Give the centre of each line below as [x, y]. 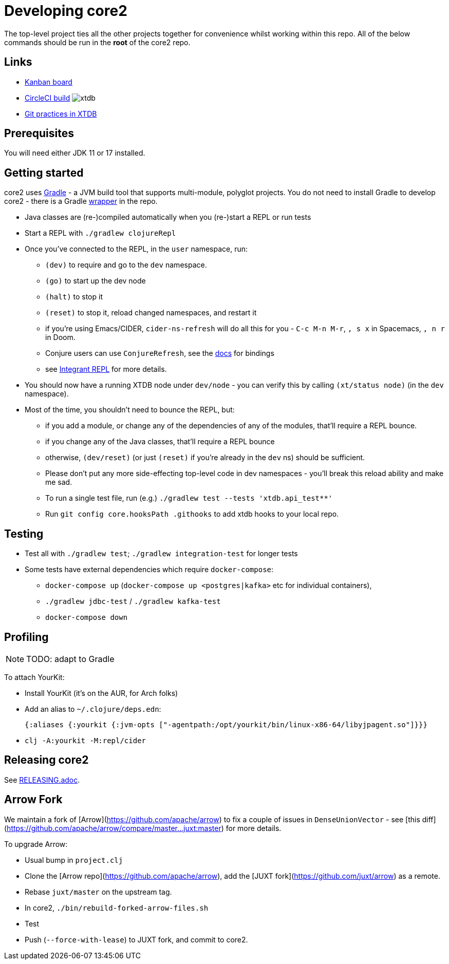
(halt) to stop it [74, 297]
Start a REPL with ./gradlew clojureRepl [100, 233]
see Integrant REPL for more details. [106, 369]
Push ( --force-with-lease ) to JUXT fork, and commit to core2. [136, 939]
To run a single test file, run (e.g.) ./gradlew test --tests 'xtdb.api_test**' [189, 498]
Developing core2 [66, 11]
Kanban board [49, 82]
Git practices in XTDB [61, 114]
